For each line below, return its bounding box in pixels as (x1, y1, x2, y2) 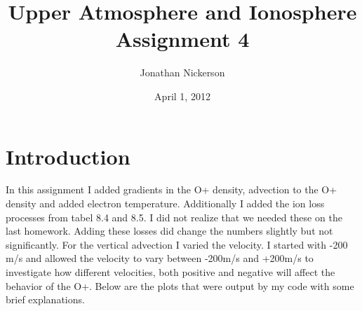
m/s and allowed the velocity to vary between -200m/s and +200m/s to (6, 251, 314, 265)
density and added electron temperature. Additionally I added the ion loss (6, 196, 325, 211)
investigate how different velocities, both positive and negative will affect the (6, 265, 335, 279)
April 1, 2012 (154, 88, 210, 103)
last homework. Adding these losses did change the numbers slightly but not (6, 223, 333, 238)
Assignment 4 (115, 25, 250, 53)
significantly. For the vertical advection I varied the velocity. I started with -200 (6, 237, 348, 251)
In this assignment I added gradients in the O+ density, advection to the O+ (6, 182, 337, 197)
